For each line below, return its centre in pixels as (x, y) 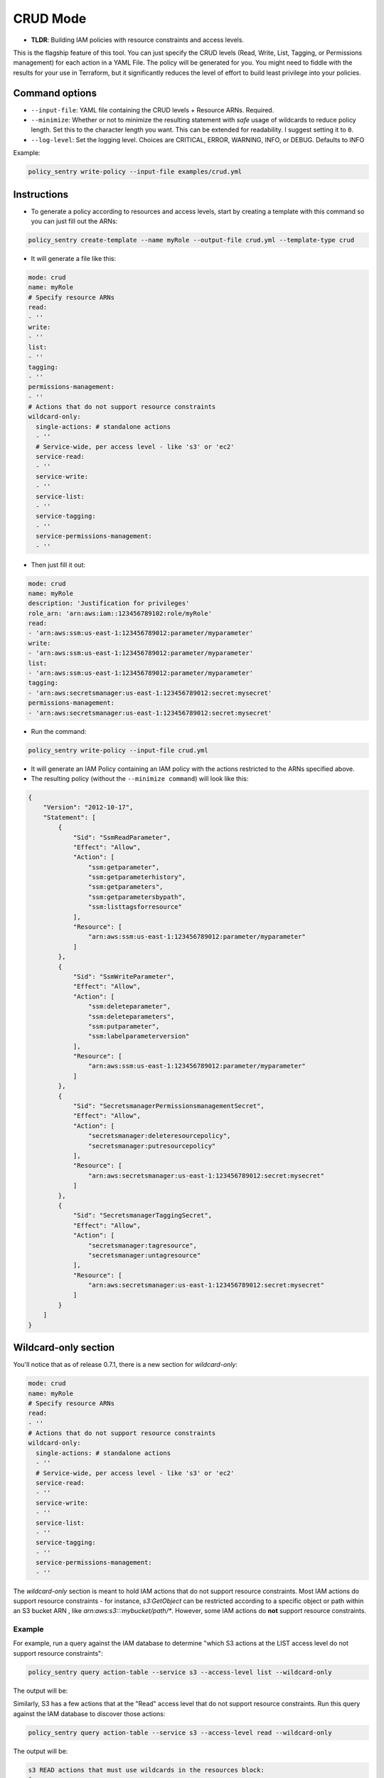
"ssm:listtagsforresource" (135, 907)
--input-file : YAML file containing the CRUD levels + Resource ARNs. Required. (153, 110)
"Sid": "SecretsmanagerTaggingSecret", (143, 1215)
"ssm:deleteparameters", (131, 1016)
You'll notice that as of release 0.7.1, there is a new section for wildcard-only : (126, 1365)
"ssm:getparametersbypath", (137, 897)
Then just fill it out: (58, 565)
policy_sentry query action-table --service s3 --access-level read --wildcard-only (180, 1732)
